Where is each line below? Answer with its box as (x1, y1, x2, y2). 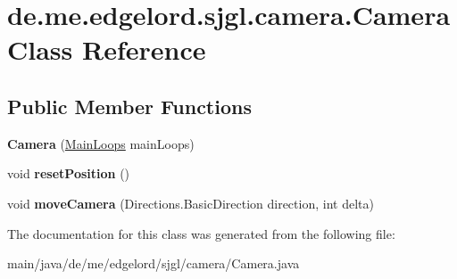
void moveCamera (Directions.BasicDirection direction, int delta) (7, 193, 374, 212)
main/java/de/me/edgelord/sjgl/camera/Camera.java (7, 254, 300, 273)
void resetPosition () (7, 164, 130, 183)
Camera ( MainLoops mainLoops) (7, 134, 195, 152)
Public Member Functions (7, 92, 252, 119)
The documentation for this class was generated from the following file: (7, 224, 395, 242)
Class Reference (7, 31, 206, 68)
